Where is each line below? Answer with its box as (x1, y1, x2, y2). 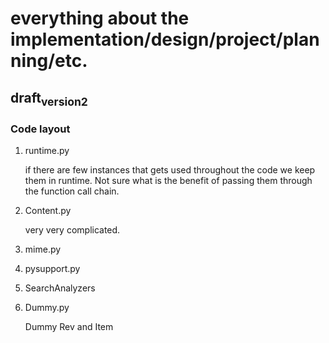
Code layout (10, 122, 71, 136)
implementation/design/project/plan (10, 28, 320, 51)
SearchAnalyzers (24, 282, 96, 294)
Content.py (24, 205, 72, 217)
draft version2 (10, 89, 88, 109)
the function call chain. (24, 185, 120, 197)
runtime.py (24, 145, 70, 157)
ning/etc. (10, 50, 88, 72)
